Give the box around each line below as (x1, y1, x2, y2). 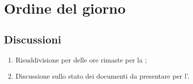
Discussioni (4, 31, 61, 46)
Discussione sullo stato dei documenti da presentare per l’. (15, 71, 190, 81)
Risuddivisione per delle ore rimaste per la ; (15, 54, 147, 64)
